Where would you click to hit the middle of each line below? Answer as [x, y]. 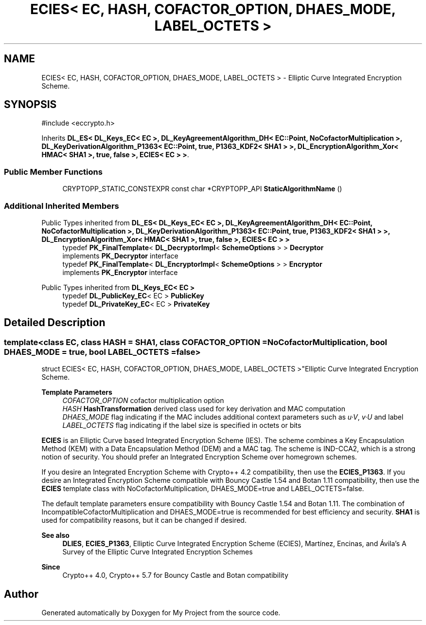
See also [55, 535]
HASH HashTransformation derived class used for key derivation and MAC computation [204, 409]
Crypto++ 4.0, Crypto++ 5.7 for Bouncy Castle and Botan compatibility [175, 575]
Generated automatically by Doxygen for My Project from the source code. [161, 613]
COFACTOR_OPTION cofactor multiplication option [143, 401]
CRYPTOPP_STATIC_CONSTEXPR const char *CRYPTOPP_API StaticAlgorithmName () [202, 189]
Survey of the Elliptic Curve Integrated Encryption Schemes [158, 552]
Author [21, 594]
